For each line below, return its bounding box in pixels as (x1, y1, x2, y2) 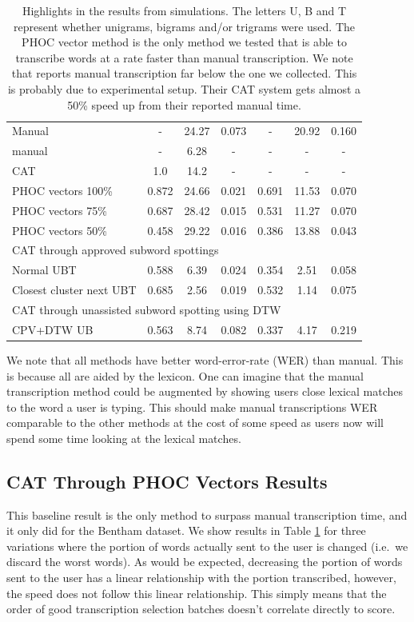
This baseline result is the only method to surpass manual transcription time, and (6, 506, 408, 523)
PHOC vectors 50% (12, 221, 107, 238)
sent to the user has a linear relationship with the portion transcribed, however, (6, 569, 396, 586)
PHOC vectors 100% (12, 181, 113, 198)
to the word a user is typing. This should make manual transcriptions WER (6, 398, 378, 415)
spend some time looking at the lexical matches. (6, 429, 241, 446)
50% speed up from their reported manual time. (67, 96, 301, 113)
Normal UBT (12, 261, 77, 278)
